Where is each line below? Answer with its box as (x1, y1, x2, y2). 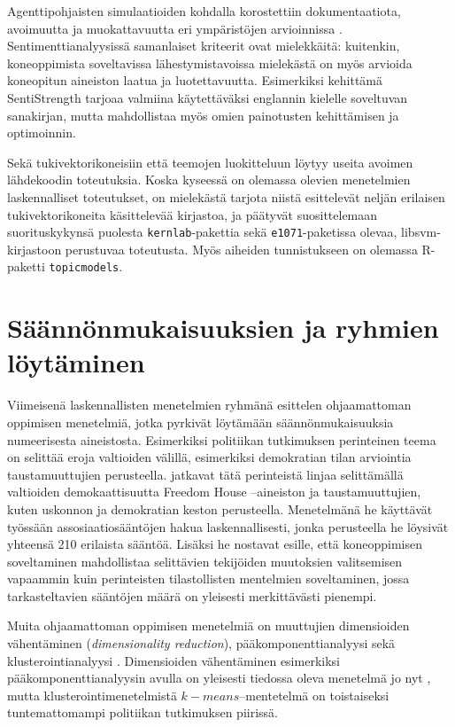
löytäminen (7, 344, 145, 380)
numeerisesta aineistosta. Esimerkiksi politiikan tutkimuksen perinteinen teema (7, 430, 436, 449)
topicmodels (49, 262, 120, 275)
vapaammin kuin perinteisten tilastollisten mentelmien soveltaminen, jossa (7, 569, 410, 588)
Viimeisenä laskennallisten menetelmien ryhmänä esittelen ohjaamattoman (7, 395, 412, 414)
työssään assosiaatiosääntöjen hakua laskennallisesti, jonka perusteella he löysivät (7, 517, 449, 535)
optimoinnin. (7, 123, 76, 142)
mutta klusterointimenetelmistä (7, 685, 177, 704)
